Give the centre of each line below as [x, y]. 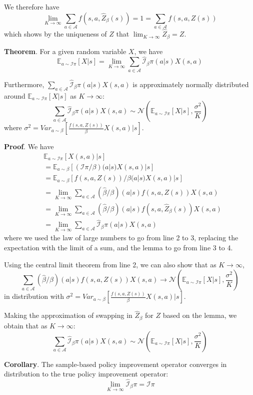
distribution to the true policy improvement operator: [86, 374]
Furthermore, [24, 84]
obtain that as [26, 325]
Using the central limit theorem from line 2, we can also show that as [110, 264]
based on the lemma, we [200, 315]
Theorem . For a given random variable [65, 51]
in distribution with [34, 296]
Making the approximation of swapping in [68, 315]
